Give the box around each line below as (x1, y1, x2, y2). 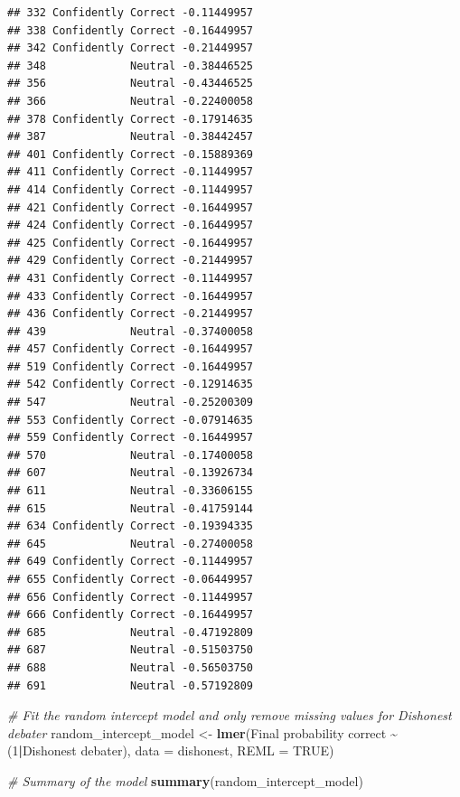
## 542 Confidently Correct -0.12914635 (7, 378, 254, 391)
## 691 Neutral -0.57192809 (7, 679, 254, 692)
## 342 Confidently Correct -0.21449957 (7, 42, 254, 55)
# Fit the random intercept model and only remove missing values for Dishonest (7, 706, 452, 725)
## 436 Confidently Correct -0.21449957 (7, 307, 254, 321)
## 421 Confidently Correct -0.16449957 (7, 201, 254, 214)
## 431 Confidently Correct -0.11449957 (7, 271, 254, 285)
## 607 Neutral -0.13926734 (7, 466, 254, 480)
